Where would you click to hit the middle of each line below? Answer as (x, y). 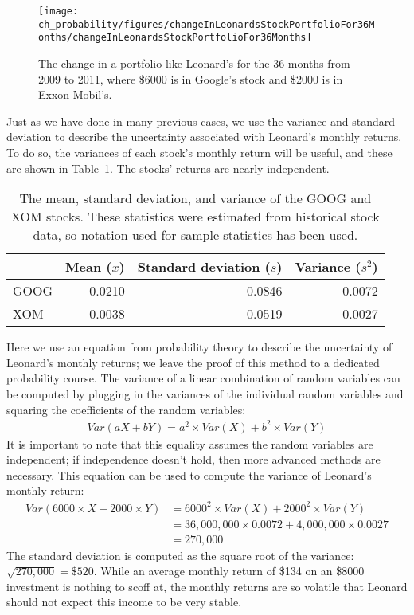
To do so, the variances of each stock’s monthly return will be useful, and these (199, 152)
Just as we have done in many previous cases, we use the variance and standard (201, 121)
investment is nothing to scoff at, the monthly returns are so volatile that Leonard (207, 586)
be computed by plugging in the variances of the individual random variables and (205, 393)
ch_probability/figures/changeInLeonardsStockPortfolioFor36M (207, 24)
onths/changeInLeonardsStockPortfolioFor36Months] (175, 38)
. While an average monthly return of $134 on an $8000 (229, 571)
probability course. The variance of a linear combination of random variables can (203, 378)
